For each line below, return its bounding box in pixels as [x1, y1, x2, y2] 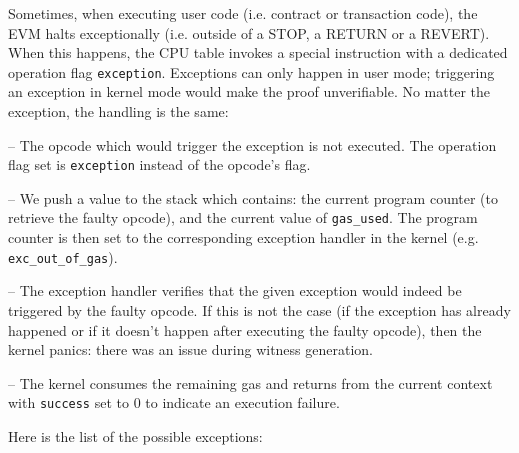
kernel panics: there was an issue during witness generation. [8, 339, 373, 360]
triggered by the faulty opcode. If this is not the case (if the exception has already [8, 299, 511, 320]
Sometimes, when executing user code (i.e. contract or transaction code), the [8, 3, 478, 23]
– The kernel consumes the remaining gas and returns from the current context [8, 372, 493, 393]
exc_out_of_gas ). [8, 246, 118, 267]
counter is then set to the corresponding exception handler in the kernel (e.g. [8, 227, 479, 248]
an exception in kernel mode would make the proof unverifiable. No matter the [8, 81, 490, 102]
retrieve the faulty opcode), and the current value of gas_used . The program [8, 207, 478, 228]
